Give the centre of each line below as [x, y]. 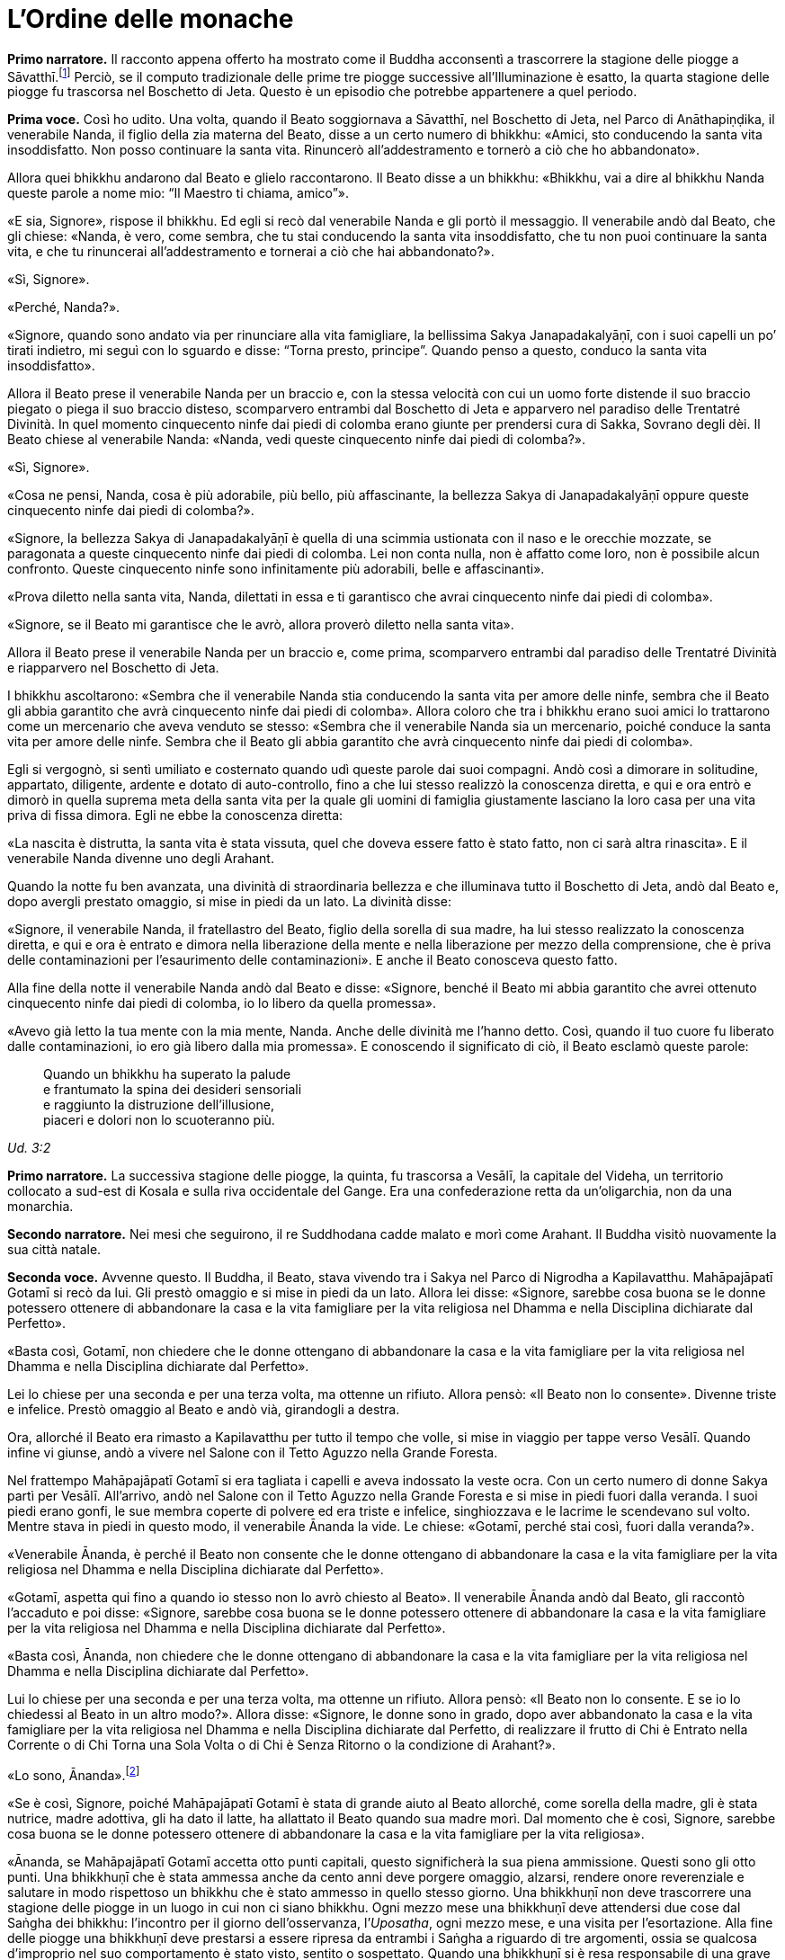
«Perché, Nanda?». [64, 307]
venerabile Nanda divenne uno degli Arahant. [141, 859]
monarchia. [40, 1207]
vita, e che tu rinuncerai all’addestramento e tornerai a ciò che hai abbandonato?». [251, 252]
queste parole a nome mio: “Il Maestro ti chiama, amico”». [178, 193]
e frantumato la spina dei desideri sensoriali [173, 1090]
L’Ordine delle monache [151, 19]
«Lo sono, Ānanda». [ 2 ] [74, 1774]
